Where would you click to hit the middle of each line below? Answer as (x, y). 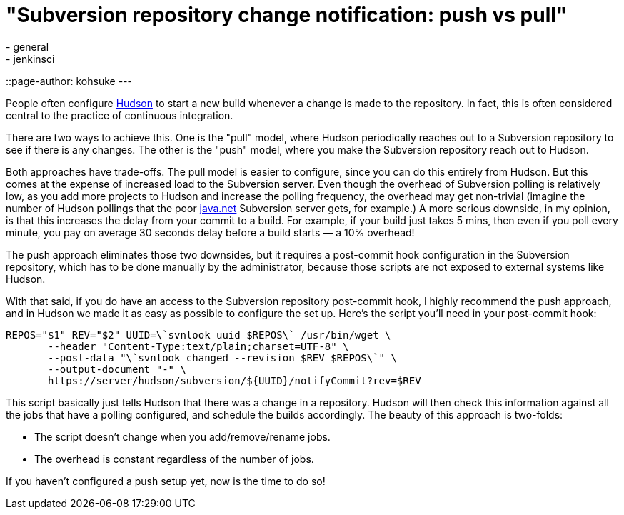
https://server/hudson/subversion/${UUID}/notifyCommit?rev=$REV (235, 380)
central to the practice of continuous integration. (120, 115)
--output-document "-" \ (117, 369)
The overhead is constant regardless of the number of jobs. (174, 459)
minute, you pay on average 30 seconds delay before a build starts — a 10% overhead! (210, 232)
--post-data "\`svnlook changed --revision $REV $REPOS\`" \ (222, 357)
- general (27, 46)
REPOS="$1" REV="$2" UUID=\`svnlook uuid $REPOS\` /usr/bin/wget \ (198, 335)
